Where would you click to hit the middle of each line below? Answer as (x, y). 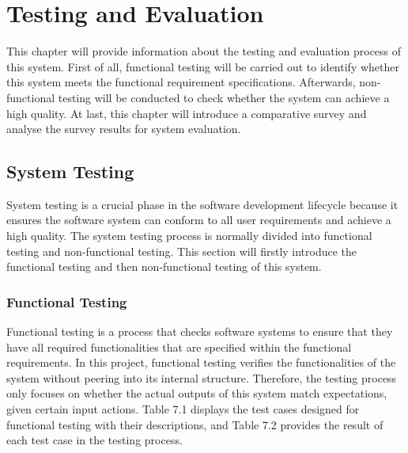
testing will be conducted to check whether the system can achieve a (224, 97)
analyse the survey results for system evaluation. (124, 129)
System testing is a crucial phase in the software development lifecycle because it (202, 204)
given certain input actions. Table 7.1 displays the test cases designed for (183, 409)
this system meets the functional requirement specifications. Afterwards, (181, 82)
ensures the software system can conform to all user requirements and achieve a (199, 220)
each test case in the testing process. (94, 440)
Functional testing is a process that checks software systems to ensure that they (200, 331)
